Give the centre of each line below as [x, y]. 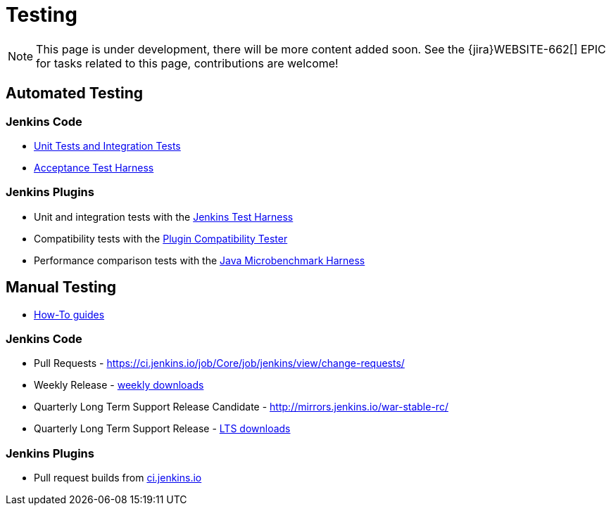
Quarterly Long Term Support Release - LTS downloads [162, 429]
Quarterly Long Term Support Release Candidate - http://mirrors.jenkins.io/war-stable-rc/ [241, 407]
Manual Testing [61, 287]
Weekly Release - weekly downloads [119, 385]
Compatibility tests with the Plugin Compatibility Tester [161, 238]
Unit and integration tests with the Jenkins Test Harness [164, 216]
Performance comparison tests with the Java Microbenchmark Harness [200, 260]
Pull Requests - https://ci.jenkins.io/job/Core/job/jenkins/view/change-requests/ [219, 363]
